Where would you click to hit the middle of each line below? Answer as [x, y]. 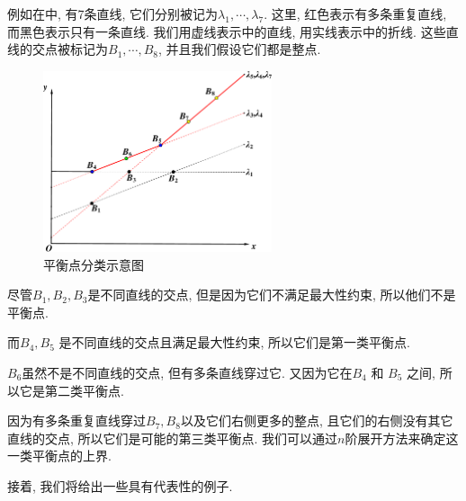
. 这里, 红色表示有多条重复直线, [355, 13]
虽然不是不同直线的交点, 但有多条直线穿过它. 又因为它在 [187, 372]
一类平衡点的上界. [59, 456]
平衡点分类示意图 [94, 264]
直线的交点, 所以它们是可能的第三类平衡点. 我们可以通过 [173, 438]
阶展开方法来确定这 [402, 438]
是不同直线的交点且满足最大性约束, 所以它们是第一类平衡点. [234, 342]
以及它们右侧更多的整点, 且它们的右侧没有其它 [317, 420]
